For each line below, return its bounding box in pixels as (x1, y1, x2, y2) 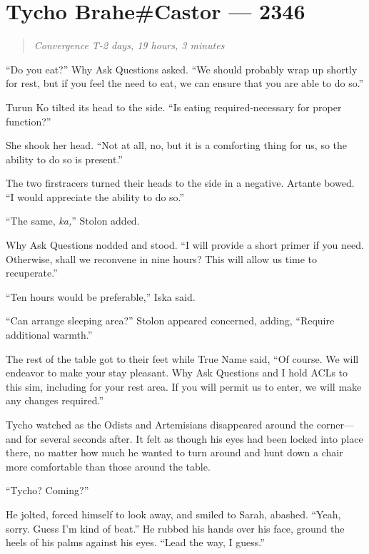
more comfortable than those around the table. (6, 458, 211, 473)
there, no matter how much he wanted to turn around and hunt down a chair (6, 445, 343, 460)
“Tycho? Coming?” (6, 483, 89, 498)
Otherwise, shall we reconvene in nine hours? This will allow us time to (6, 251, 318, 266)
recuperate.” (6, 265, 58, 280)
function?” (6, 113, 51, 128)
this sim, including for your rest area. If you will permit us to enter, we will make (6, 379, 362, 394)
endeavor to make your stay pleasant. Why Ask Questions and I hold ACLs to (6, 365, 348, 380)
